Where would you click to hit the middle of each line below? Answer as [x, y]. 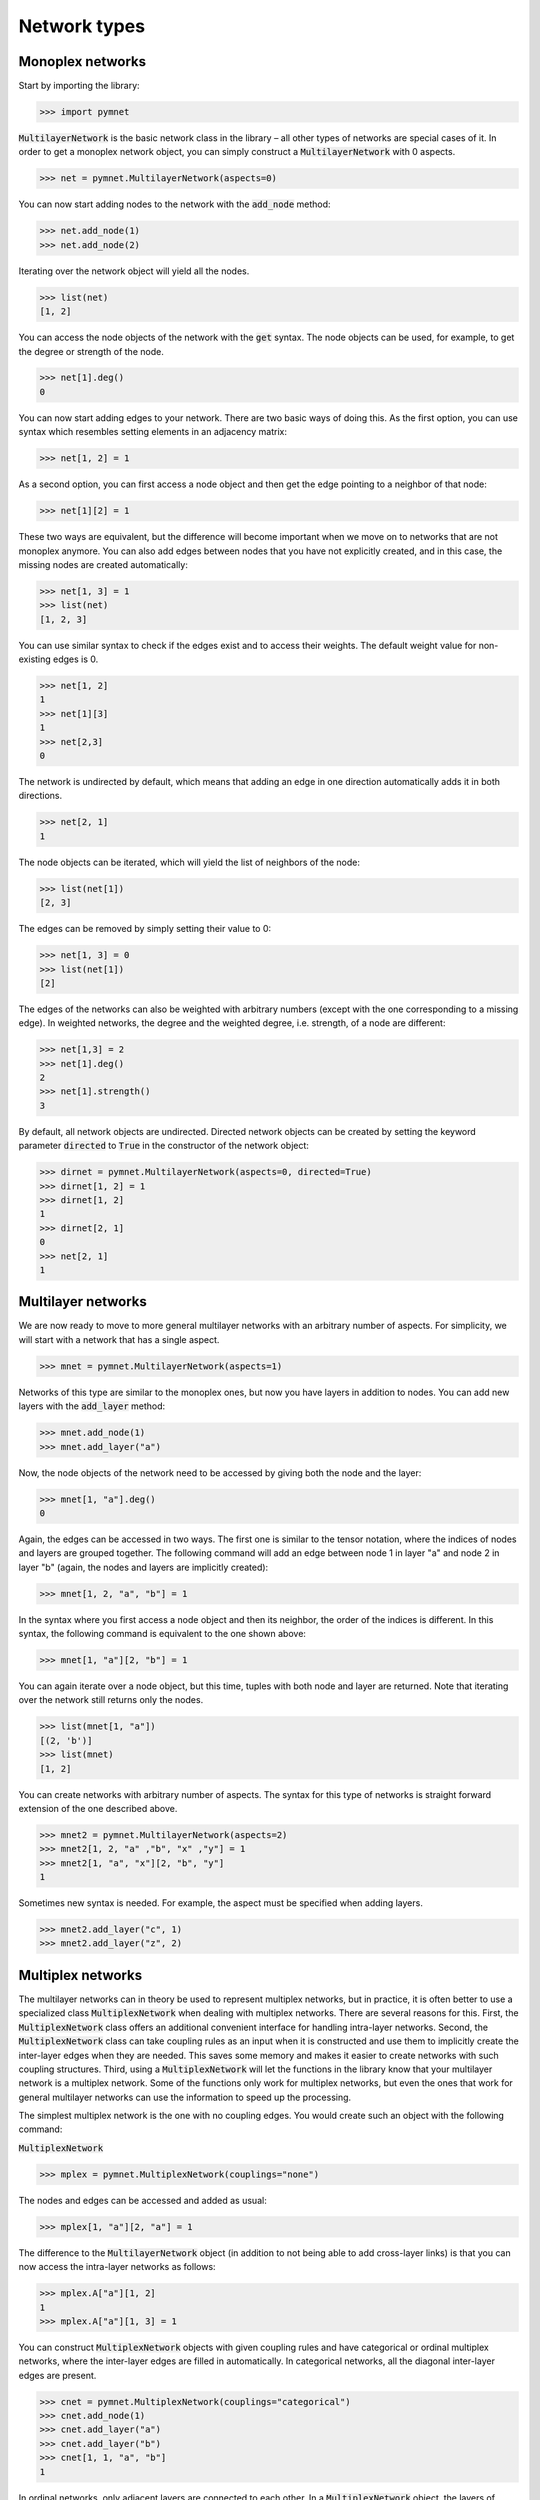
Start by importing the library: [79, 86]
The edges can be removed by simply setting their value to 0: [145, 929]
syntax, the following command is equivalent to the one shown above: [162, 1634]
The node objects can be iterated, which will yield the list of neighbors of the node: [189, 862]
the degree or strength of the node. [91, 351]
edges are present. [57, 2375]
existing [35, 659]
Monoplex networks [82, 61]
